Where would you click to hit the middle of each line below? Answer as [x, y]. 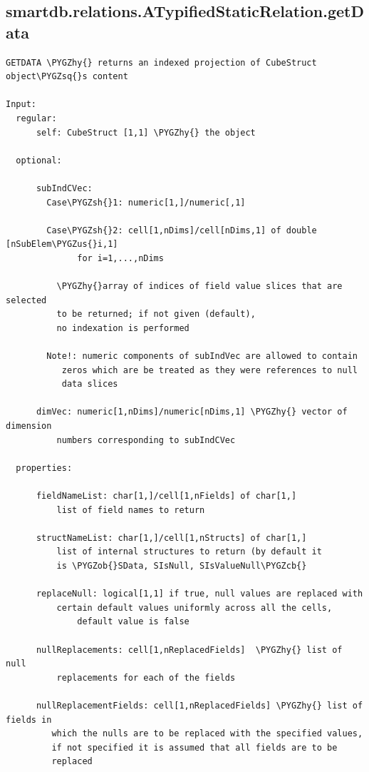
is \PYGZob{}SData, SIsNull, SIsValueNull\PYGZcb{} [182, 565]
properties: [44, 468]
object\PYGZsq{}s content [67, 77]
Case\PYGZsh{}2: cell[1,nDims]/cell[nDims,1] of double [182, 230]
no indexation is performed [123, 328]
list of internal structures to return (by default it [189, 552]
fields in [29, 720]
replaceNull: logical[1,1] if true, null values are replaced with [199, 594]
